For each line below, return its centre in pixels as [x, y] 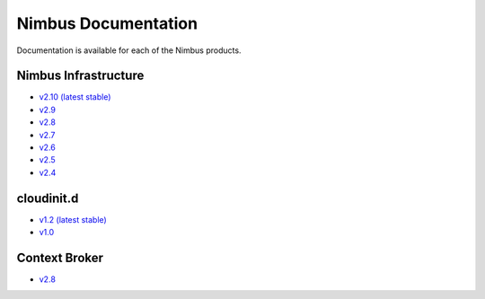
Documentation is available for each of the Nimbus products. [129, 50]
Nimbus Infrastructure [80, 76]
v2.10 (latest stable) [75, 97]
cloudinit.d [48, 198]
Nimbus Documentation [107, 23]
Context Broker [60, 257]
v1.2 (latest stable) [73, 219]
